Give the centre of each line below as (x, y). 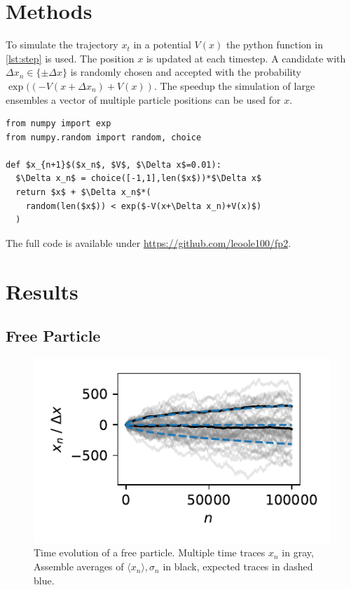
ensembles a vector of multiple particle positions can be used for (143, 99)
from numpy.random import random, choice (104, 137)
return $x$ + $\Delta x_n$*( (83, 193)
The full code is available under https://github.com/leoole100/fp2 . (149, 242)
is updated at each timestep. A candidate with (246, 58)
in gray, (298, 552)
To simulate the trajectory (62, 45)
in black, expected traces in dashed (238, 566)
